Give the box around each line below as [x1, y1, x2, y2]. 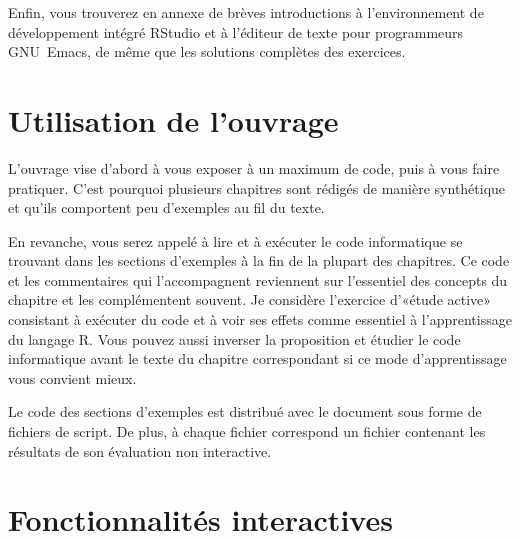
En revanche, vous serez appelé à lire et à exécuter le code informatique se [8, 230, 463, 251]
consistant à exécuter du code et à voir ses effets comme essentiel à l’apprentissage [8, 309, 512, 330]
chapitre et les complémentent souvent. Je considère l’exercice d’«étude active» [8, 289, 492, 310]
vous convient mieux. [8, 367, 137, 388]
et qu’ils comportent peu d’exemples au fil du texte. [8, 197, 325, 218]
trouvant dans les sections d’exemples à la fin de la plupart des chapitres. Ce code [8, 250, 510, 271]
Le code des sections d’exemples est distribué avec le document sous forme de [8, 401, 482, 422]
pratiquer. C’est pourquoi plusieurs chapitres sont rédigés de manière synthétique [8, 177, 506, 198]
